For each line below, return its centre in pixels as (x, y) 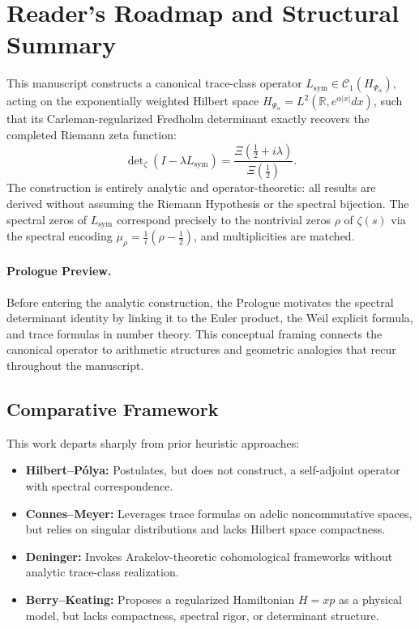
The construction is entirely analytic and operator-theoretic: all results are (191, 187)
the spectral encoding (60, 236)
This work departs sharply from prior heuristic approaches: (153, 442)
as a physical (370, 599)
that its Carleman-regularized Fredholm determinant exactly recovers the (188, 119)
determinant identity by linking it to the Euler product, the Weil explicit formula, (210, 318)
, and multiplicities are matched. (274, 236)
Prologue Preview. (59, 271)
